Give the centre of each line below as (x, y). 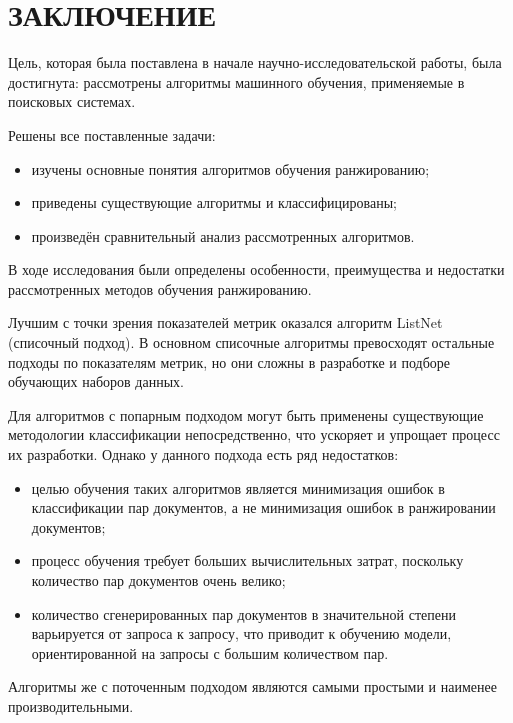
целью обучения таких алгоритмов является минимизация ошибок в (238, 487)
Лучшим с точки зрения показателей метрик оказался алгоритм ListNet (225, 322)
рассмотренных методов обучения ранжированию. (160, 288)
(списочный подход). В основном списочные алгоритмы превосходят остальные (251, 342)
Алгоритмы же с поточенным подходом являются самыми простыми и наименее (252, 686)
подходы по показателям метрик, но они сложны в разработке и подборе (229, 361)
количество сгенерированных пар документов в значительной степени (243, 613)
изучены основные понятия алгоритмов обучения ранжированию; (230, 168)
